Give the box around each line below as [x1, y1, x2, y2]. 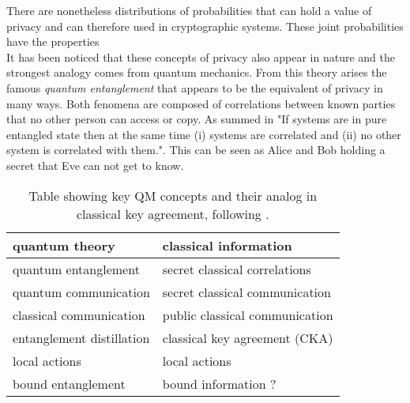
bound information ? [162, 374, 276, 393]
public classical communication [162, 305, 333, 324]
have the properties [6, 33, 100, 50]
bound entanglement [13, 374, 126, 393]
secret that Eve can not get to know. [6, 156, 184, 173]
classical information [162, 235, 292, 254]
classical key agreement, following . [76, 204, 269, 223]
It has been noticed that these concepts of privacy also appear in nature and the [6, 48, 395, 65]
